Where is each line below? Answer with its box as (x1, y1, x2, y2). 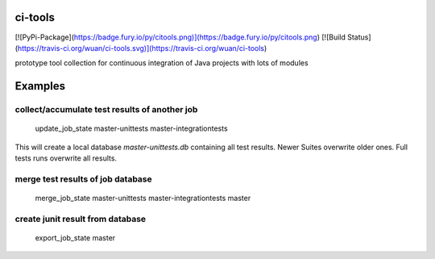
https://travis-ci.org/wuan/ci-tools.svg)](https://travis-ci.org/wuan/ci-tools (17, 43, 265, 52)
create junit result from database (14, 213, 147, 224)
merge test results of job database (14, 173, 152, 185)
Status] (346, 32, 371, 42)
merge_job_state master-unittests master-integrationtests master (35, 194, 251, 203)
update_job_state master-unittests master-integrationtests (35, 123, 229, 133)
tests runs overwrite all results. (14, 153, 117, 163)
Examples (14, 79, 66, 93)
